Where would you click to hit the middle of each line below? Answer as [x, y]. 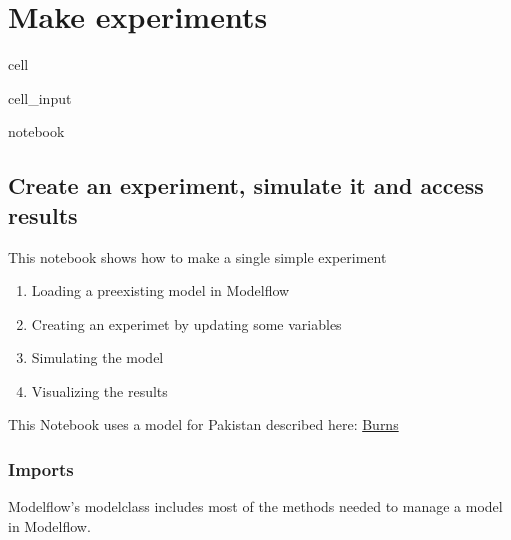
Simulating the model [97, 357]
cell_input [40, 97]
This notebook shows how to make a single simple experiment [197, 256]
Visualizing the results [99, 390]
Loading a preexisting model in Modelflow [160, 290]
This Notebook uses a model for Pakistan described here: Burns [203, 424]
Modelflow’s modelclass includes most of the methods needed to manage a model [255, 506]
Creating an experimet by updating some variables [186, 323]
